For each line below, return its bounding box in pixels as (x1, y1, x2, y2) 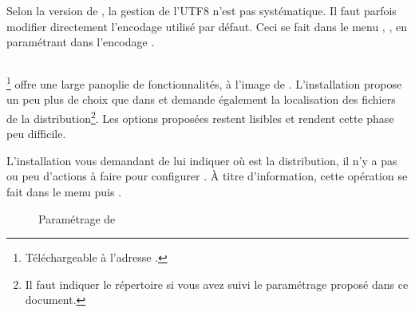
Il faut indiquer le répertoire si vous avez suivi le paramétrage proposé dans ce (25, 275, 409, 292)
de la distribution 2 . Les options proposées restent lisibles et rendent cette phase (6, 108, 394, 126)
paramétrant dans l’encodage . (6, 34, 155, 50)
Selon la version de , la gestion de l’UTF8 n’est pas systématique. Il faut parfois (6, 2, 397, 18)
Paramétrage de (38, 210, 116, 227)
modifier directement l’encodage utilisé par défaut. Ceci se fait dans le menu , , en (6, 18, 407, 34)
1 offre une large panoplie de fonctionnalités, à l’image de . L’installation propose (6, 73, 402, 92)
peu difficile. (6, 125, 66, 142)
